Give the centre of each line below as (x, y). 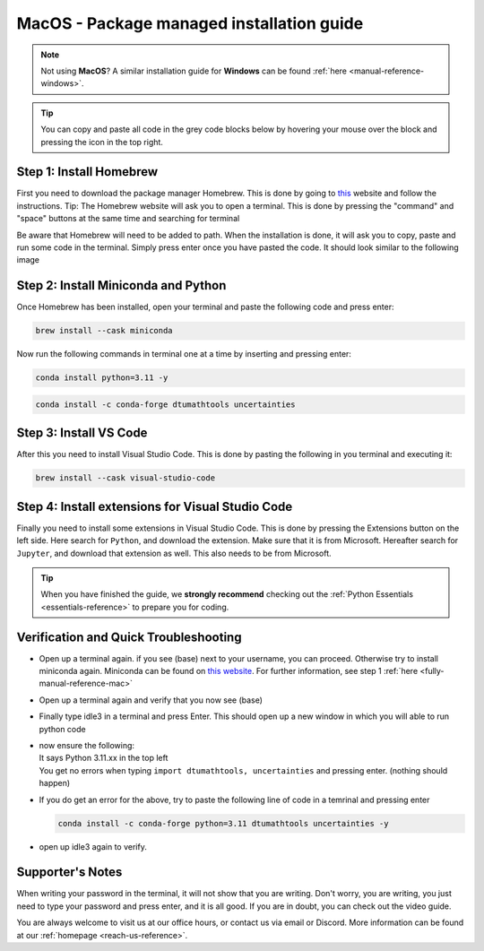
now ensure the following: (86, 745)
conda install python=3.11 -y (102, 378)
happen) (55, 783)
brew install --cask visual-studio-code (125, 478)
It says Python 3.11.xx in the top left (104, 758)
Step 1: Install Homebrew (87, 172)
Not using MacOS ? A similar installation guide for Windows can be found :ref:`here (194, 71)
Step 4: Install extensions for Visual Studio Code (155, 506)
